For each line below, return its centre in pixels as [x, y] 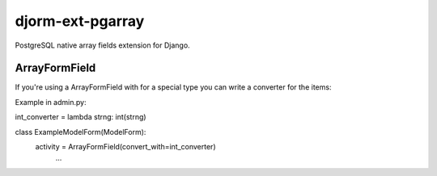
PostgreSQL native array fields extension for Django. [102, 45]
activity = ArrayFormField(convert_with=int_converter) [125, 147]
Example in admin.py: [51, 102]
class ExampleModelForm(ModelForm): [81, 132]
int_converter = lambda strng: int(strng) [81, 117]
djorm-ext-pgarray [80, 21]
